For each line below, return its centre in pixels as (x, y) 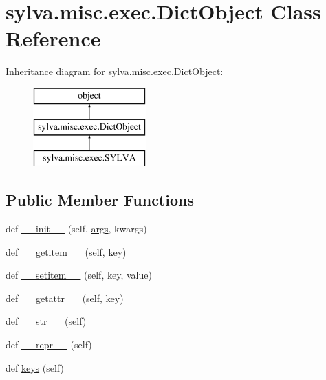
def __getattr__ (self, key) (65, 298)
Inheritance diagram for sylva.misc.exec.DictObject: (115, 71)
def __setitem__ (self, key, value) (79, 275)
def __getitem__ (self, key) (66, 251)
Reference (53, 38)
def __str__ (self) (46, 321)
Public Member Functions (100, 200)
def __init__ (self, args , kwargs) (76, 229)
